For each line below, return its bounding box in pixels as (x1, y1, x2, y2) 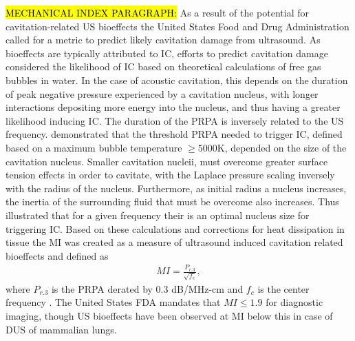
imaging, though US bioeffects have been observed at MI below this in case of (6, 308, 333, 322)
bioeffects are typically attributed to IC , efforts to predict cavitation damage (6, 45, 328, 60)
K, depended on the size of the (217, 140, 347, 154)
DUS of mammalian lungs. (6, 322, 117, 336)
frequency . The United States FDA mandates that (6, 295, 221, 309)
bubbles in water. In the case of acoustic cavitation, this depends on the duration (6, 72, 348, 87)
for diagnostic (266, 295, 323, 309)
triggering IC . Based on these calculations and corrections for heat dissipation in (6, 221, 345, 236)
